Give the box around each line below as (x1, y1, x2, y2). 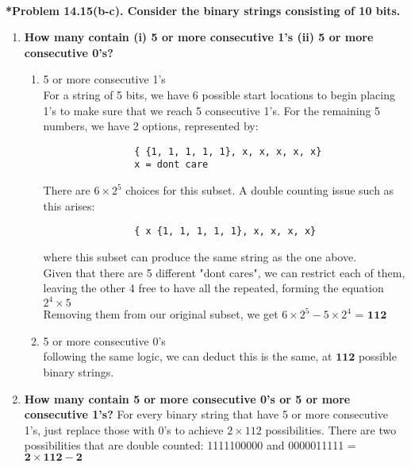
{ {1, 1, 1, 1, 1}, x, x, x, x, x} (134, 145, 322, 157)
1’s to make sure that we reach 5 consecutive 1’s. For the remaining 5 (43, 102, 381, 118)
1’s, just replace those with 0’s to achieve (24, 421, 224, 438)
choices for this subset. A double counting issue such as (125, 182, 394, 199)
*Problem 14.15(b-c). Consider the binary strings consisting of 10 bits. (6, 2, 401, 18)
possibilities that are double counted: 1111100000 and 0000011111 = (24, 437, 356, 453)
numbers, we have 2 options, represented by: (43, 118, 259, 134)
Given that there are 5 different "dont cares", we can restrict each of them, (43, 264, 405, 280)
